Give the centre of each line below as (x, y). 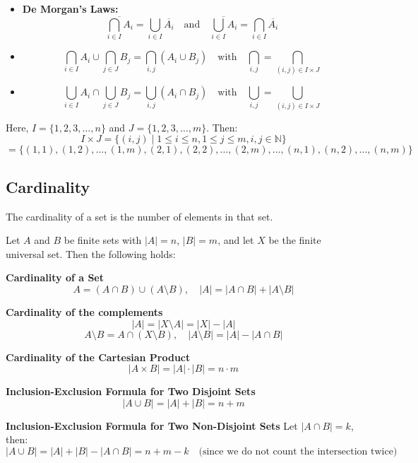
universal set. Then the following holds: (91, 253)
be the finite (295, 240)
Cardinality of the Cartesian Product (98, 357)
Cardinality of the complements (84, 311)
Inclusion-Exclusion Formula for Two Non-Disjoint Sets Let (152, 425)
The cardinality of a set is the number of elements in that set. (139, 216)
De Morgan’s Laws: (70, 8)
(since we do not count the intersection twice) (298, 451)
